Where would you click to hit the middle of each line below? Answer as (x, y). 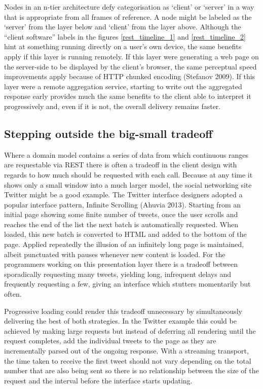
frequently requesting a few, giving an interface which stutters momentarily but (127, 284)
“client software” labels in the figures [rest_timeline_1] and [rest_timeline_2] (125, 36)
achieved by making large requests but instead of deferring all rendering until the (130, 330)
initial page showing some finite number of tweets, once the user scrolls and (121, 214)
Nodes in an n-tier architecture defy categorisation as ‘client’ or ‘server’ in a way (129, 7)
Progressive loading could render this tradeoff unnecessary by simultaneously (123, 311)
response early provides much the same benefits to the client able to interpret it (128, 96)
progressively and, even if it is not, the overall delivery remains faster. (112, 106)
